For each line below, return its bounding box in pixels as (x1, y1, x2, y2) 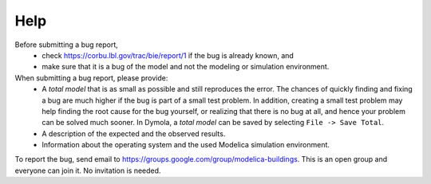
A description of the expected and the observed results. (42, 128, 226, 139)
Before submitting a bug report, (14, 40, 119, 49)
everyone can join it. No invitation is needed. (14, 166, 161, 175)
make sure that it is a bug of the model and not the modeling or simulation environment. (42, 62, 330, 72)
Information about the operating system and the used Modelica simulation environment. (42, 140, 330, 150)
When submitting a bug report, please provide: (14, 72, 168, 83)
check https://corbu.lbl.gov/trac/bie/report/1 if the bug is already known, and (42, 50, 295, 60)
